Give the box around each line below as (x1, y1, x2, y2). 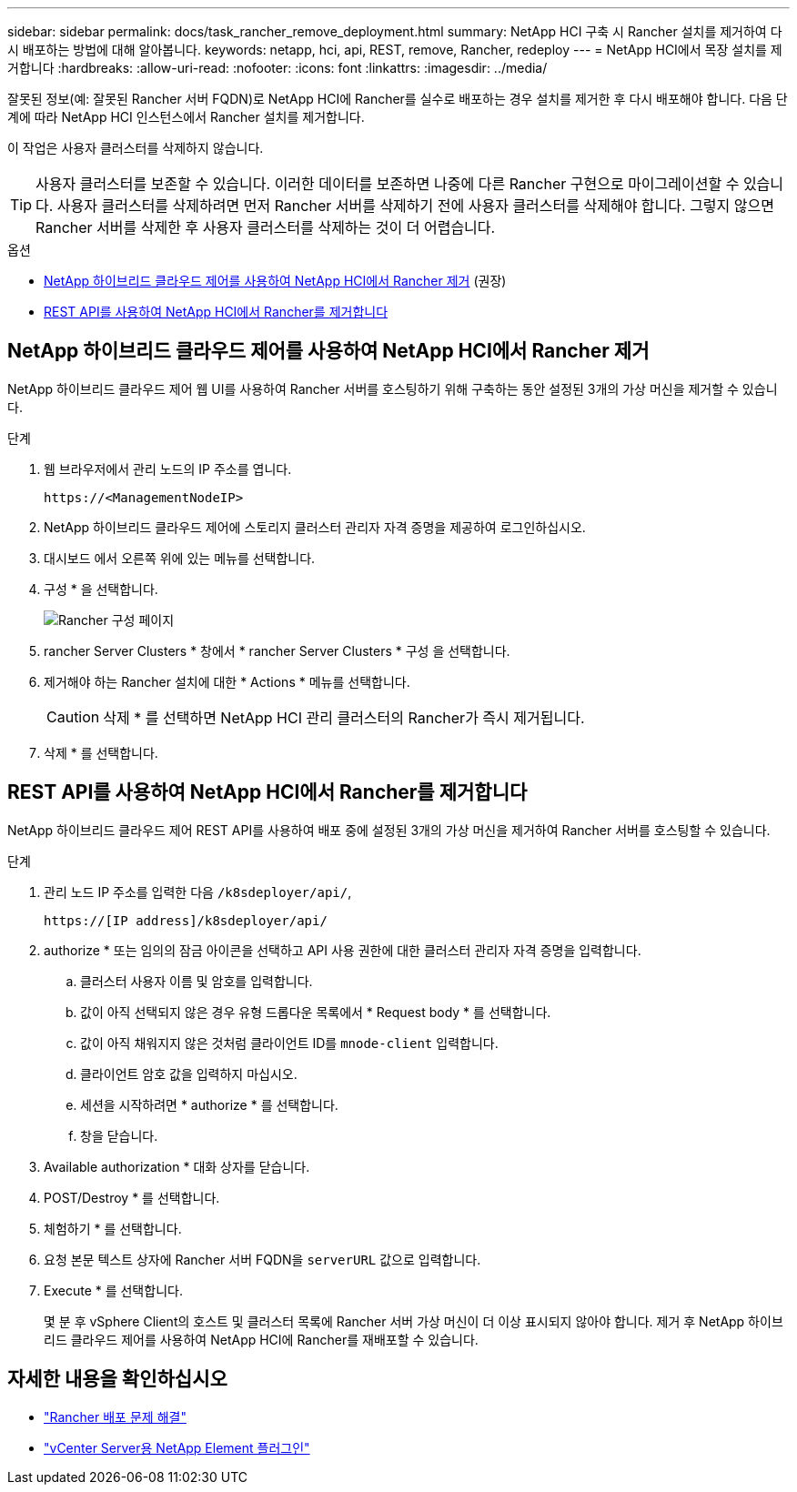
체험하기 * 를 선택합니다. (44, 1220, 182, 1236)
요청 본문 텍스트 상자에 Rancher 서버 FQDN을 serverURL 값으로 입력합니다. (44, 1251, 481, 1267)
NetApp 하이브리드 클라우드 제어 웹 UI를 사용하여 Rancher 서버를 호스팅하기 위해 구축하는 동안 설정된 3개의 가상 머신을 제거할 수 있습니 (7, 380, 778, 397)
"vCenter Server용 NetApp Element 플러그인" (44, 1439, 310, 1456)
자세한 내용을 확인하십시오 (7, 1367, 227, 1391)
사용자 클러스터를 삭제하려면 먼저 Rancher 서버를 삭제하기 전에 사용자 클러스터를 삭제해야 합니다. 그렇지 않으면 (56, 197, 774, 215)
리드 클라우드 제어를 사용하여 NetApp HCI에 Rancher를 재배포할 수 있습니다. (44, 1331, 479, 1347)
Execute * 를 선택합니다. (44, 1282, 183, 1298)
